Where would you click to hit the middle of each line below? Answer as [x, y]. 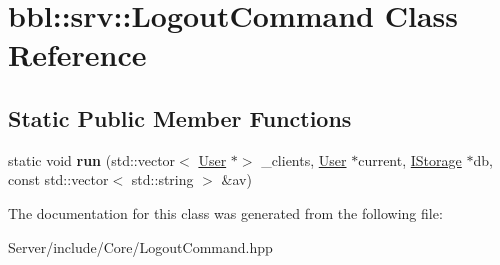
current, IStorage [410, 159]
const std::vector [58, 179]
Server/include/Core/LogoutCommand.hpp [140, 246]
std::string [162, 179]
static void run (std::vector [92, 159]
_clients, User [304, 159]
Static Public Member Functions [180, 117]
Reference [77, 54]
